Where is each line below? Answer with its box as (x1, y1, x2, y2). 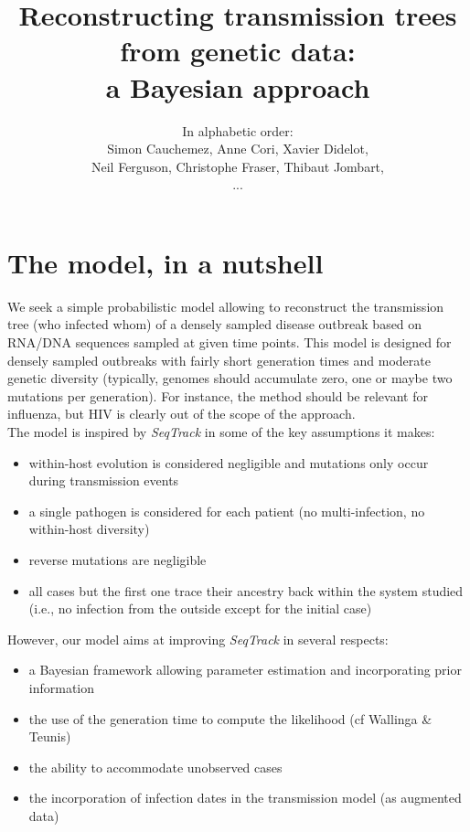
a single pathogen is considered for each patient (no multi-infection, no (28, 501, 425, 520)
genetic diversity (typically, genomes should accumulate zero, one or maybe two (7, 368, 453, 388)
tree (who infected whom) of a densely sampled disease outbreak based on (7, 315, 422, 334)
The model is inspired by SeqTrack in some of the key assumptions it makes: (7, 421, 435, 441)
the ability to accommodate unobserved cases (28, 757, 283, 776)
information (28, 677, 95, 697)
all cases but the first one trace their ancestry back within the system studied (28, 581, 464, 600)
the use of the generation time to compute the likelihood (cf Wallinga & (28, 709, 433, 728)
